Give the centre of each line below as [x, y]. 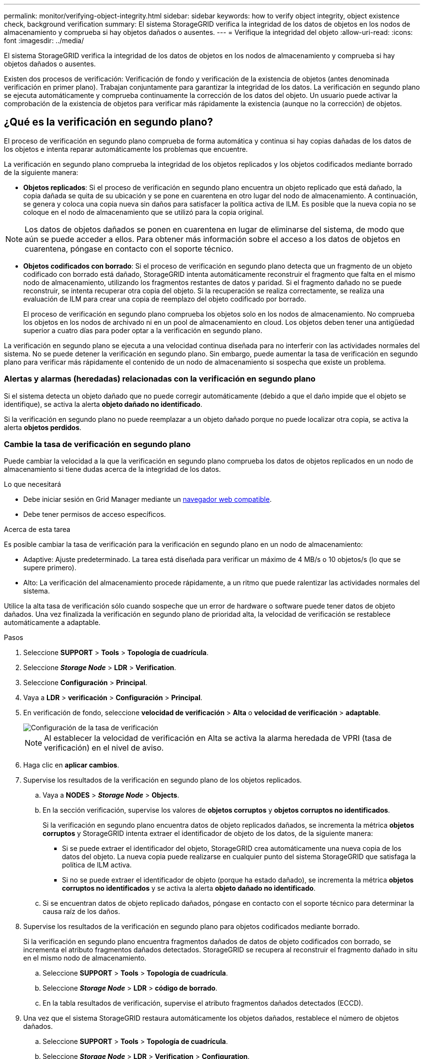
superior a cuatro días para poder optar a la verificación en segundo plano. [143, 330]
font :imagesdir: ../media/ [44, 40]
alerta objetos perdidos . [43, 427]
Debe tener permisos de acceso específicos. [95, 514]
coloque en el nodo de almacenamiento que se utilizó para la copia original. [144, 212]
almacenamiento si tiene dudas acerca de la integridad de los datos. [113, 469]
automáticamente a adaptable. [52, 623]
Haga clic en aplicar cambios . [71, 765]
